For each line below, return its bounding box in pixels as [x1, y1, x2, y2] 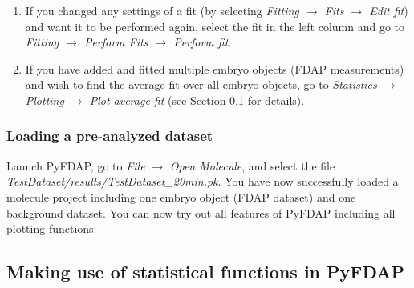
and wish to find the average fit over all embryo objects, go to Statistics [25, 76, 377, 93]
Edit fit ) [369, 2, 408, 18]
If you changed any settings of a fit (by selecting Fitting [25, 2, 299, 18]
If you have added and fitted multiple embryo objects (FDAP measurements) [25, 60, 404, 77]
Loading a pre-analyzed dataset [6, 126, 213, 146]
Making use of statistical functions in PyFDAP [6, 259, 405, 284]
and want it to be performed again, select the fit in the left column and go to [25, 18, 405, 34]
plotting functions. [6, 220, 97, 237]
